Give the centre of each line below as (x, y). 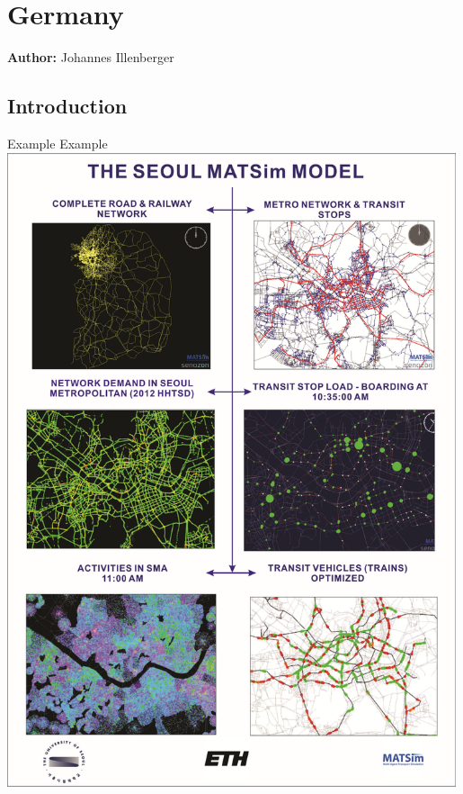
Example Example (58, 143)
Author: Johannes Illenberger (91, 57)
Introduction (67, 106)
